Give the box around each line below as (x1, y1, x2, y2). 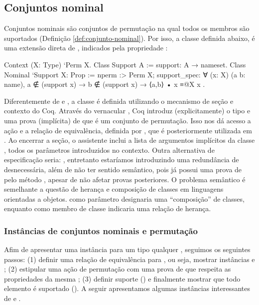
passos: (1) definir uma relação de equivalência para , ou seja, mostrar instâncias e (4, 254, 255, 264)
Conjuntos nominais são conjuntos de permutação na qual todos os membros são (4, 23, 250, 33)
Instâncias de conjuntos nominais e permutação (4, 224, 198, 237)
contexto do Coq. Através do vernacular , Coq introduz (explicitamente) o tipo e (4, 105, 251, 116)
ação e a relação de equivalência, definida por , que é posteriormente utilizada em (4, 125, 252, 135)
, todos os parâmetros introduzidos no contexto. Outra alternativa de (4, 144, 215, 155)
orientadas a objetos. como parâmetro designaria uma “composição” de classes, (4, 193, 245, 204)
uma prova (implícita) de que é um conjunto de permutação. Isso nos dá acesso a (4, 115, 251, 125)
